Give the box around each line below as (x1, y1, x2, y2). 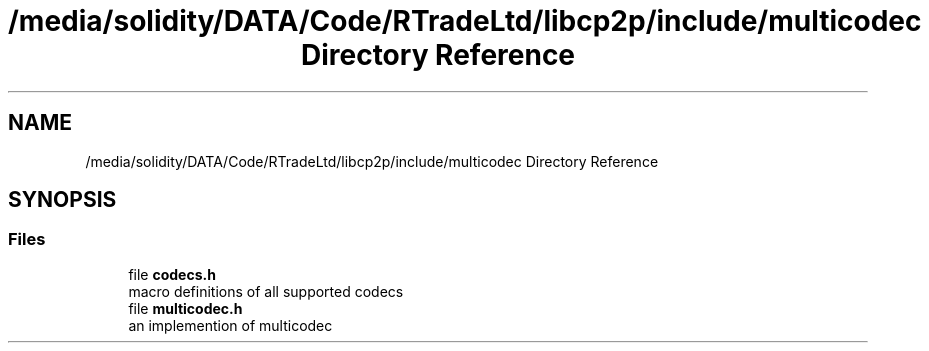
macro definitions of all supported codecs (128, 282, 404, 300)
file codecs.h (128, 265, 216, 283)
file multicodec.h (128, 299, 243, 317)
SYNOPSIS (8, 187, 117, 213)
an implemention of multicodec (128, 316, 333, 334)
